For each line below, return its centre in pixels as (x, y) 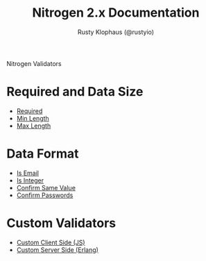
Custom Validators (61, 223)
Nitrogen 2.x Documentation (116, 13)
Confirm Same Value (46, 187)
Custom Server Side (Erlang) (57, 250)
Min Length (33, 118)
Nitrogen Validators (34, 63)
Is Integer (30, 180)
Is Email (28, 173)
